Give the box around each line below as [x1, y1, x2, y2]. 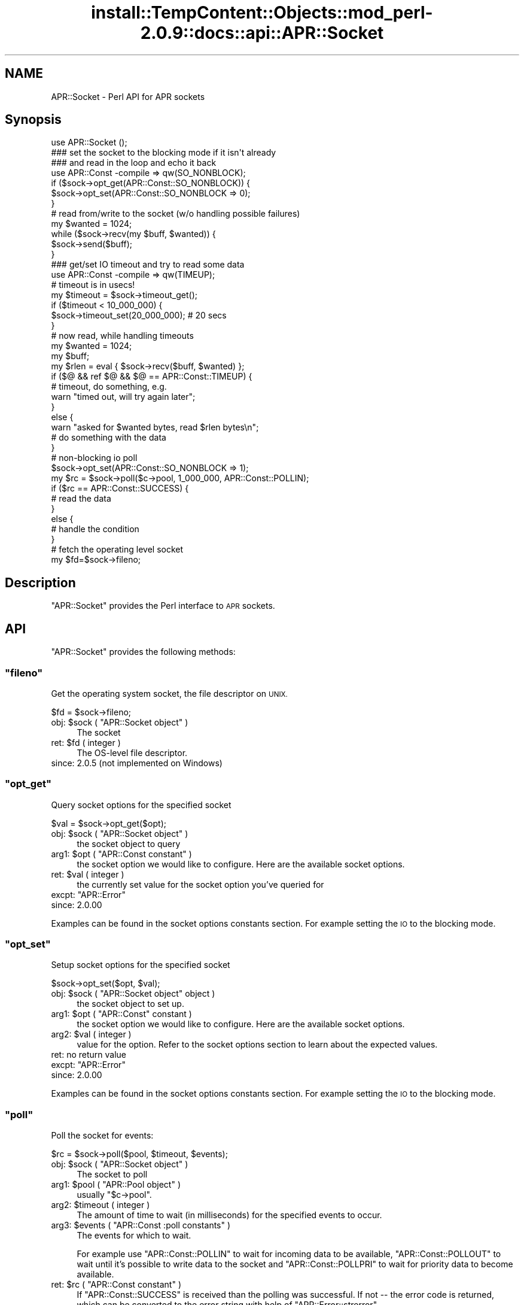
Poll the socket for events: [51, 1130, 154, 1141]
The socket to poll [77, 1169, 148, 1180]
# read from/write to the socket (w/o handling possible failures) [51, 208, 300, 219]
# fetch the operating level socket [51, 544, 184, 555]
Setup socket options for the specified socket [51, 960, 230, 970]
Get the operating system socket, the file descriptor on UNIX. [51, 688, 288, 699]
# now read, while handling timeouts [51, 330, 194, 341]
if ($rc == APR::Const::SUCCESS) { [51, 483, 189, 494]
